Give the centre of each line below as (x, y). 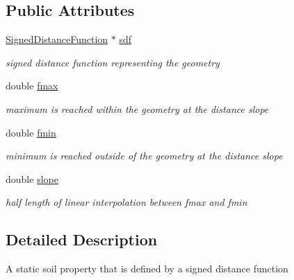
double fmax (32, 86)
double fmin (31, 132)
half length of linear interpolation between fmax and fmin (126, 202)
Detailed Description (82, 239)
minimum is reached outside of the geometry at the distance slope (144, 156)
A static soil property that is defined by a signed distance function (147, 269)
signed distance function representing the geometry (113, 62)
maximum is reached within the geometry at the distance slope (137, 108)
